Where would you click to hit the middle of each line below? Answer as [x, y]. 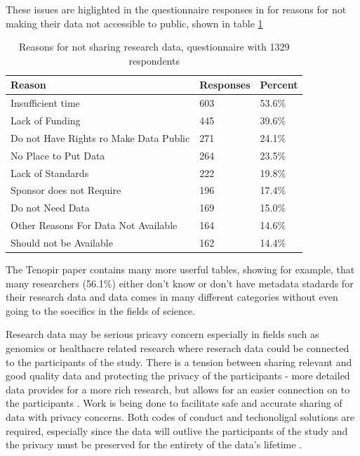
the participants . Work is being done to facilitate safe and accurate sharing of [174, 403]
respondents [154, 60]
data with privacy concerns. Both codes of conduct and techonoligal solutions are [180, 417]
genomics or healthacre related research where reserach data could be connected [178, 348]
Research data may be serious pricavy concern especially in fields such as [162, 334]
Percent [279, 85]
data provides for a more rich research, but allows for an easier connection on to [178, 389]
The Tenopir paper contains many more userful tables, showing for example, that [180, 269]
